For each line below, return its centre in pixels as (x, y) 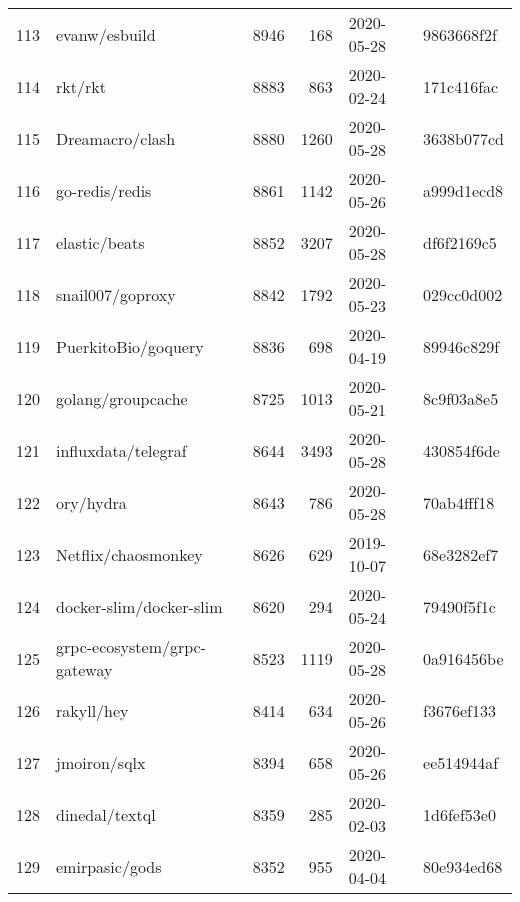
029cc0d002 (463, 294)
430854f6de (461, 450)
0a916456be (463, 658)
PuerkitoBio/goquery (130, 346)
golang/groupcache (122, 398)
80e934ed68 (463, 866)
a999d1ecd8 (463, 190)
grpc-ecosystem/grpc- (131, 646)
